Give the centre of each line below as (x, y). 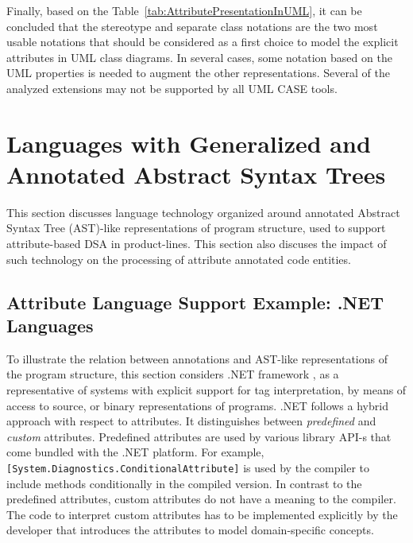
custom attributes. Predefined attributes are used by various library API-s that (199, 436)
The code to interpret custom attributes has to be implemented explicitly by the (202, 514)
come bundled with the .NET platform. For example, (135, 452)
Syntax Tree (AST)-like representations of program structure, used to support (196, 228)
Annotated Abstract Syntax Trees (196, 174)
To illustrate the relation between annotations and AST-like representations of (197, 358)
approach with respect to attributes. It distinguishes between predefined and (191, 421)
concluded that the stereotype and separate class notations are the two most (192, 26)
